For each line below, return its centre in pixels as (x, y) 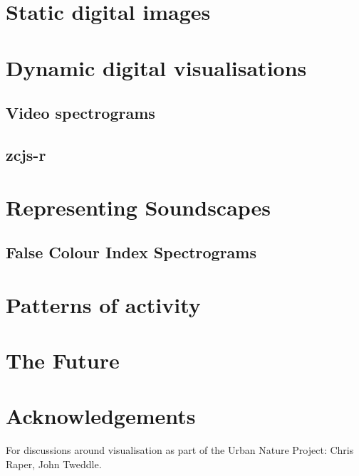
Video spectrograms (80, 113)
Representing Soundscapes (139, 207)
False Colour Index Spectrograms (131, 252)
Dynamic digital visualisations (156, 67)
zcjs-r (26, 154)
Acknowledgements (101, 416)
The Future (63, 360)
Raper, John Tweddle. (54, 464)
